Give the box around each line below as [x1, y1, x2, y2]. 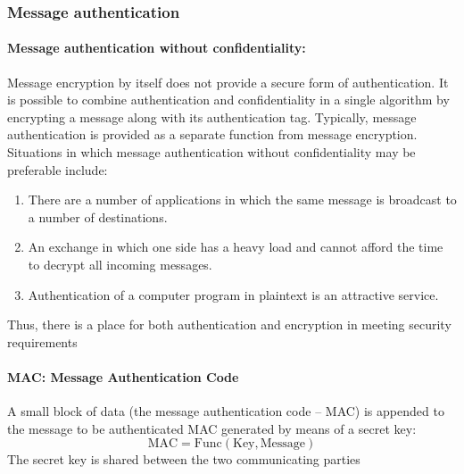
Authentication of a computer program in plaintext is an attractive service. [28, 285, 439, 304]
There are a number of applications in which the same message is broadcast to [28, 190, 457, 209]
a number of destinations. [28, 207, 168, 226]
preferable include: [7, 160, 108, 179]
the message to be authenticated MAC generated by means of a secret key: [7, 419, 417, 437]
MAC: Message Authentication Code [7, 367, 239, 386]
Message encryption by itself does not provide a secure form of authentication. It [7, 72, 449, 91]
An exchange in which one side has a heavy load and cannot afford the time [28, 237, 443, 256]
